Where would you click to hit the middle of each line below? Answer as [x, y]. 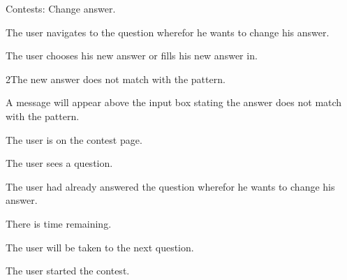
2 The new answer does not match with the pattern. [116, 79]
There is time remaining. [59, 223]
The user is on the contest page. [74, 139]
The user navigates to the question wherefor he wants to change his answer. [168, 32]
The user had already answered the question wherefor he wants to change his [170, 186]
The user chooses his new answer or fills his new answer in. [132, 56]
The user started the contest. [68, 271]
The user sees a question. [59, 163]
